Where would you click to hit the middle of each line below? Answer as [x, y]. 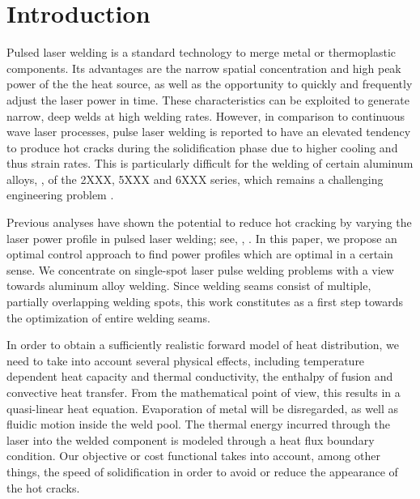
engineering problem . [60, 195]
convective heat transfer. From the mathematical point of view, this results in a [204, 392]
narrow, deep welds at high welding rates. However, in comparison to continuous [206, 115]
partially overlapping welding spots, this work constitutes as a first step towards [205, 302]
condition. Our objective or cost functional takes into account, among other [193, 456]
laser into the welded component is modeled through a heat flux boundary [191, 439]
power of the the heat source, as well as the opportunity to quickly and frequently [210, 84]
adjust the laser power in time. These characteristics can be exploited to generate [208, 99]
